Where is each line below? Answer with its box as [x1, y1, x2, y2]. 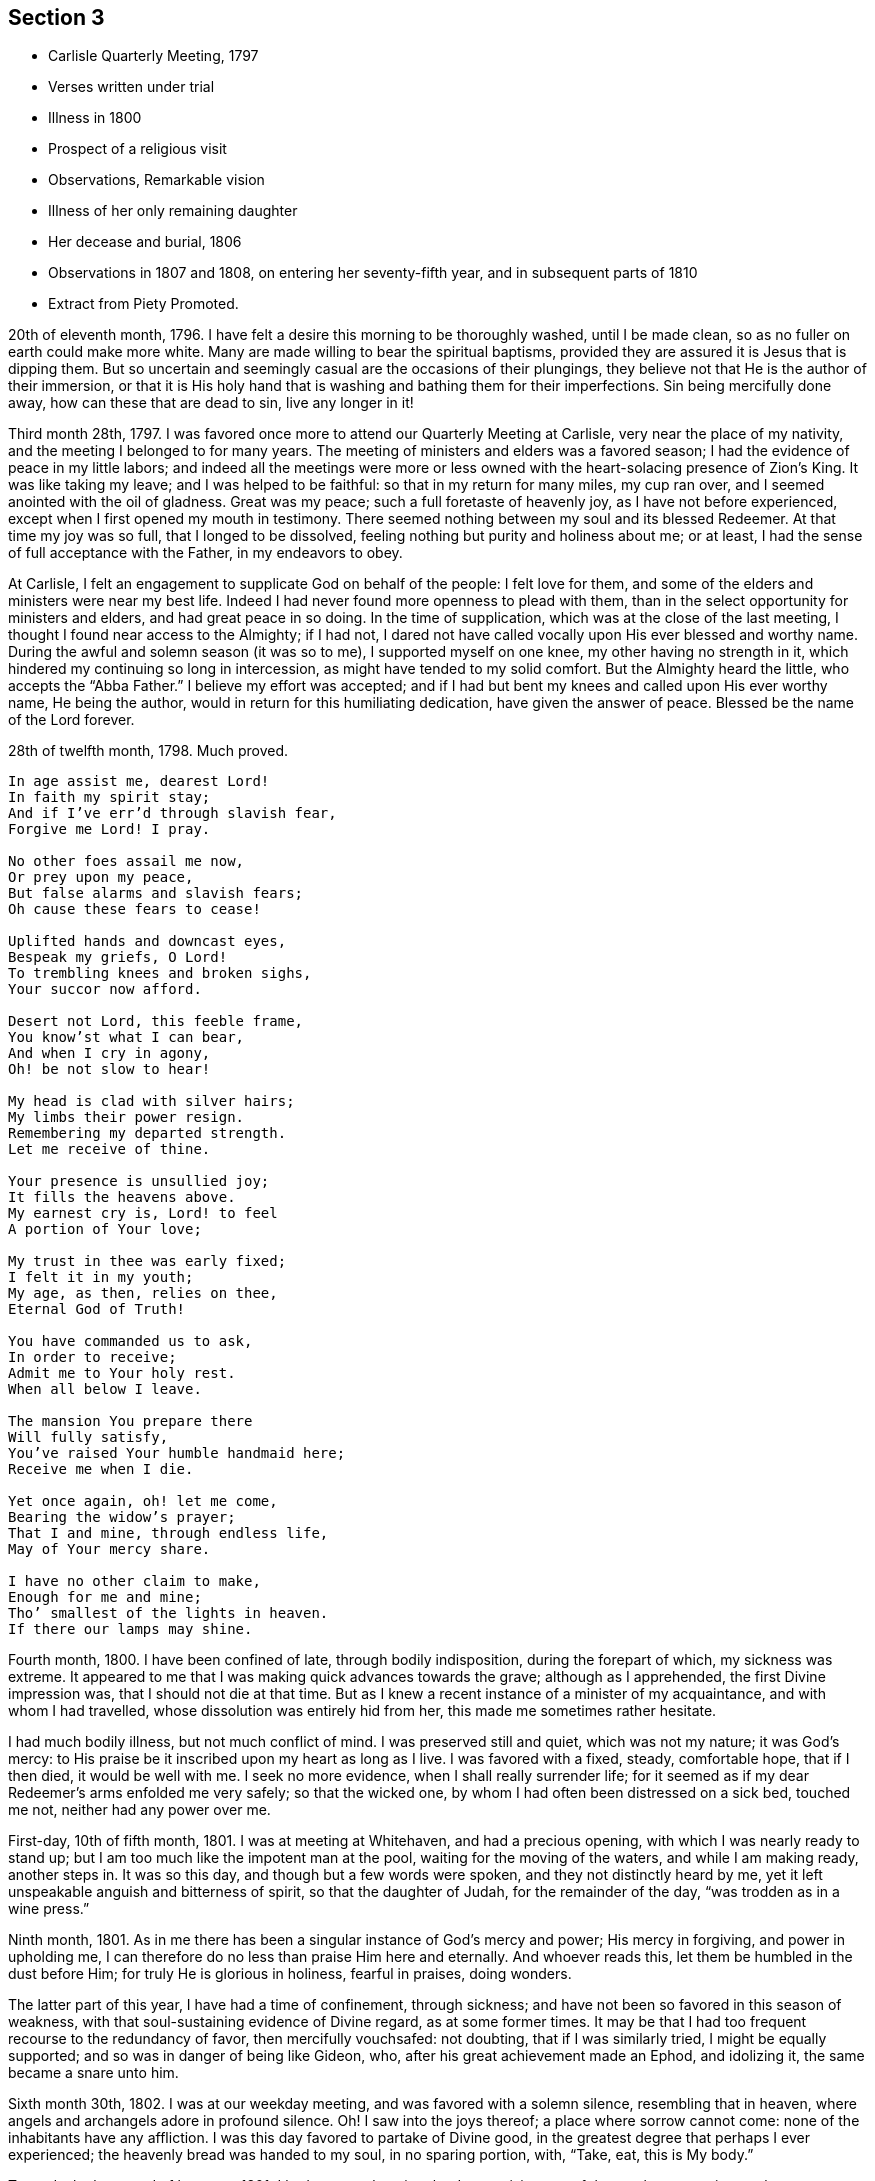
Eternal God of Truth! [8, 1301, 186, 1318]
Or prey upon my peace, [8, 869, 194, 886]
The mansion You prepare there [8, 1413, 253, 1430]
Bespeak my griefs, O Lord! [8, 949, 228, 966]
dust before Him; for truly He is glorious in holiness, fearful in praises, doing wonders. [8, 1965, 572, 1983]
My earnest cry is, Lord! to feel [8, 1205, 278, 1222]
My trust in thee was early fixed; [8, 1253, 287, 1270]
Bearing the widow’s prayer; [8, 1509, 236, 1526]
